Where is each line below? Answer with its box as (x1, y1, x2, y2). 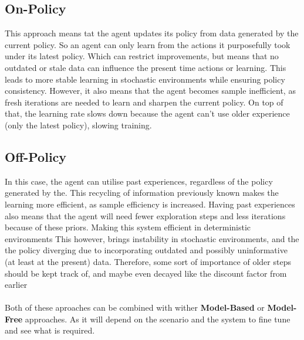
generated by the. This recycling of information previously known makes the (5, 186, 279, 199)
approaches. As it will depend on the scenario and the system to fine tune (25, 312, 291, 325)
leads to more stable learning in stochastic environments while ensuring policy (5, 73, 285, 85)
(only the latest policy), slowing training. (5, 118, 152, 131)
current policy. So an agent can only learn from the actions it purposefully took (5, 38, 291, 50)
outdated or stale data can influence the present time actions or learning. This (5, 61, 286, 73)
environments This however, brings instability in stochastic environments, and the (5, 232, 299, 244)
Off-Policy (5, 147, 67, 165)
